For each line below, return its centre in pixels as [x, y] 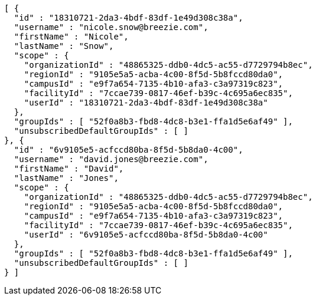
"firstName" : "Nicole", [71, 37]
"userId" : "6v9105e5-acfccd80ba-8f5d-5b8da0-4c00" [146, 235]
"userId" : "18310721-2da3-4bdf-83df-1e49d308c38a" [146, 103]
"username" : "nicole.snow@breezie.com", [111, 27]
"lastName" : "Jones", [66, 178]
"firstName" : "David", [69, 169]
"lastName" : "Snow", [64, 46]
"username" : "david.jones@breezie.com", [111, 159]
